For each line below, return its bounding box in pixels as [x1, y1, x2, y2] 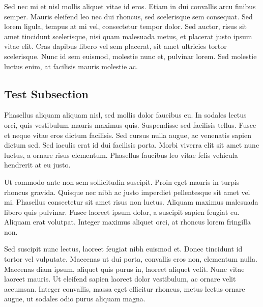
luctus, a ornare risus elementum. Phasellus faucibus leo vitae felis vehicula [4, 149, 238, 160]
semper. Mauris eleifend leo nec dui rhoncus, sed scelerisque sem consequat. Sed [4, 11, 253, 21]
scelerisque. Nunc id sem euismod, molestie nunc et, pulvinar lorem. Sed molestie [4, 50, 257, 61]
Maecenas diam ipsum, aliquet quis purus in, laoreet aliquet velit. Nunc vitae [4, 263, 245, 274]
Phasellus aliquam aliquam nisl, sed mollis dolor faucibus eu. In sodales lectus [4, 109, 247, 120]
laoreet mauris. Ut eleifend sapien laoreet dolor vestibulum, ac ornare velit [4, 273, 236, 284]
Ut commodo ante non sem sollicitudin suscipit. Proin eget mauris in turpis [4, 176, 240, 187]
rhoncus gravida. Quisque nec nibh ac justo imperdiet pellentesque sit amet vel [4, 186, 250, 197]
